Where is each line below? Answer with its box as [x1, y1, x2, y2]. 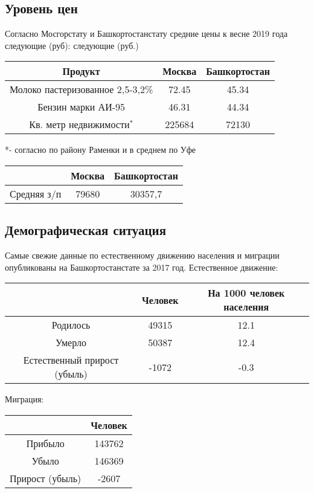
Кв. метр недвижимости [29, 117, 130, 132]
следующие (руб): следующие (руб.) [5, 39, 139, 51]
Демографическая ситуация [5, 221, 167, 239]
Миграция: [5, 393, 44, 405]
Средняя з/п [10, 186, 62, 201]
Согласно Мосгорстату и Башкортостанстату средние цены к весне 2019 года [5, 27, 288, 40]
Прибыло [26, 436, 65, 450]
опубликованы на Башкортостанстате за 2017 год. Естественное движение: [5, 260, 278, 273]
